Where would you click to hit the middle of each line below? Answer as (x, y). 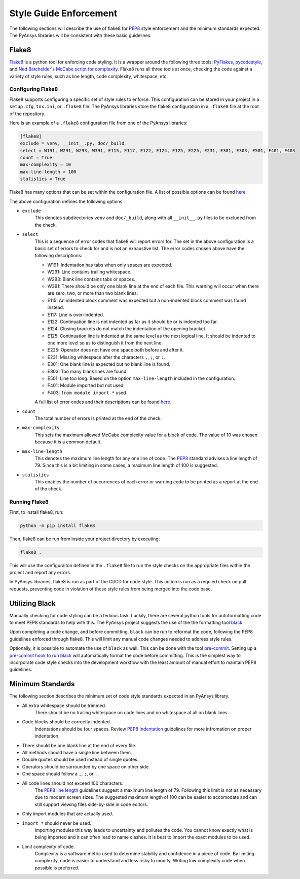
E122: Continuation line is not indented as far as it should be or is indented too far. (133, 322)
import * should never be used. (57, 823)
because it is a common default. (68, 442)
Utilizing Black (32, 603)
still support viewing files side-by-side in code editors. (91, 804)
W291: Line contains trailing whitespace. (89, 272)
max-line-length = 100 (48, 172)
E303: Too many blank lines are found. (87, 371)
